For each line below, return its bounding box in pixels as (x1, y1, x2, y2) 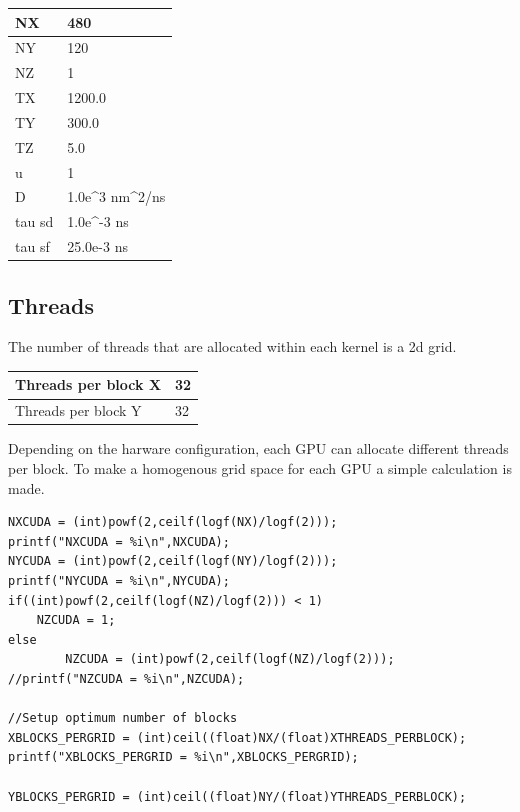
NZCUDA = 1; (36, 613, 116, 628)
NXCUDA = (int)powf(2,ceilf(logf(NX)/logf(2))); (8, 515, 338, 530)
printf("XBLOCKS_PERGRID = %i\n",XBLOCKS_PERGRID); (8, 750, 359, 765)
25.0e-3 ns (67, 236, 128, 257)
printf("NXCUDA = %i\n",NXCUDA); (8, 534, 230, 549)
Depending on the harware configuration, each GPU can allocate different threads (8, 438, 509, 459)
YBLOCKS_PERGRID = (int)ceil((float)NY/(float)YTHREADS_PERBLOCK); (8, 789, 467, 804)
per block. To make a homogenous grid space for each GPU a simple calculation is (8, 458, 512, 479)
